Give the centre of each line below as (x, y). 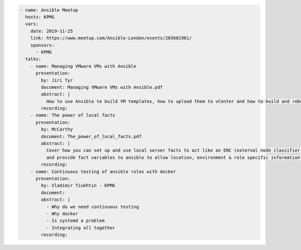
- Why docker (62, 214)
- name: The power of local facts (73, 115)
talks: (33, 59)
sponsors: (42, 45)
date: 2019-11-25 (52, 31)
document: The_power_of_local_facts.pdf (91, 136)
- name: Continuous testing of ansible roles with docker (103, 171)
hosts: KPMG (40, 17)
